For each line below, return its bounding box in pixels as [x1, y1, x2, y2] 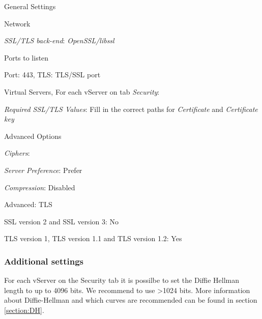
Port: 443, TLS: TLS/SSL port [4, 69, 101, 80]
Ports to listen [4, 52, 49, 63]
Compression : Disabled [4, 182, 75, 192]
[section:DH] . [4, 304, 44, 315]
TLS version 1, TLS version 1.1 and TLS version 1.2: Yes [4, 233, 182, 244]
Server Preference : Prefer [4, 164, 82, 175]
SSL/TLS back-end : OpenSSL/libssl [4, 35, 114, 46]
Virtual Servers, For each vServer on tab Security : [4, 86, 160, 97]
